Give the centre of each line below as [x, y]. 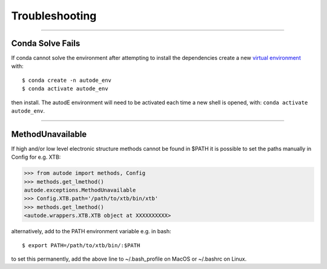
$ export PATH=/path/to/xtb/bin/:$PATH [81, 245]
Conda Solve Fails [46, 43]
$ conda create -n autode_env [67, 80]
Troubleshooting [54, 16]
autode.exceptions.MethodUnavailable [80, 190]
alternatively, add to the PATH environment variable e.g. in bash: [91, 231]
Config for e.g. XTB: [36, 157]
